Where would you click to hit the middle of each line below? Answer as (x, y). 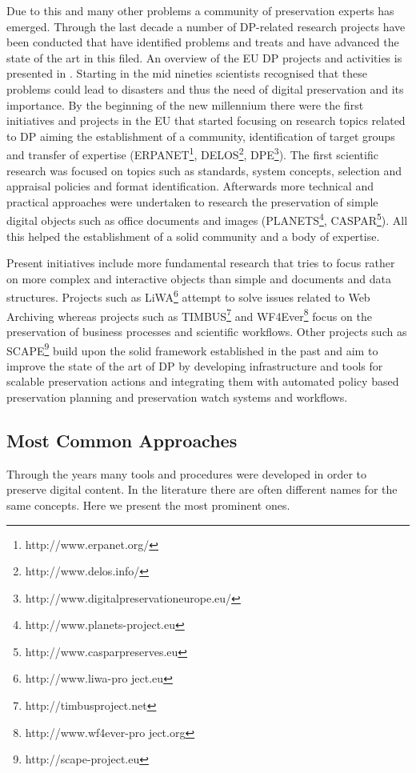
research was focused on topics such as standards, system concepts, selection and (204, 170)
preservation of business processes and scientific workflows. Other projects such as (207, 331)
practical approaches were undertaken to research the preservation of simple (192, 201)
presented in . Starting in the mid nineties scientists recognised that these (187, 73)
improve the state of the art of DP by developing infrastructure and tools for (195, 365)
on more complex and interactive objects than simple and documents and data (199, 278)
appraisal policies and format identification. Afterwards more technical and (190, 186)
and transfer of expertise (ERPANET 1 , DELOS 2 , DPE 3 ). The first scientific (192, 153)
